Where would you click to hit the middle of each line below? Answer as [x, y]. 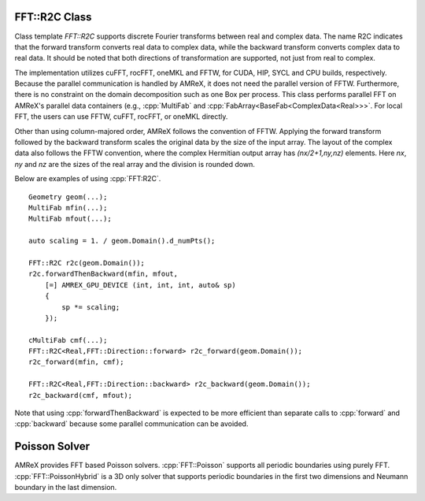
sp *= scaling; [91, 307]
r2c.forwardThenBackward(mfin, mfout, [103, 274]
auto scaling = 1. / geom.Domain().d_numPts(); [122, 241]
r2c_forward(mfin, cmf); [76, 362]
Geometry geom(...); [68, 197]
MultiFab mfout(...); [70, 219]
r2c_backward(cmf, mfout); [81, 395]
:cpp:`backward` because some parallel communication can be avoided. [131, 424]
